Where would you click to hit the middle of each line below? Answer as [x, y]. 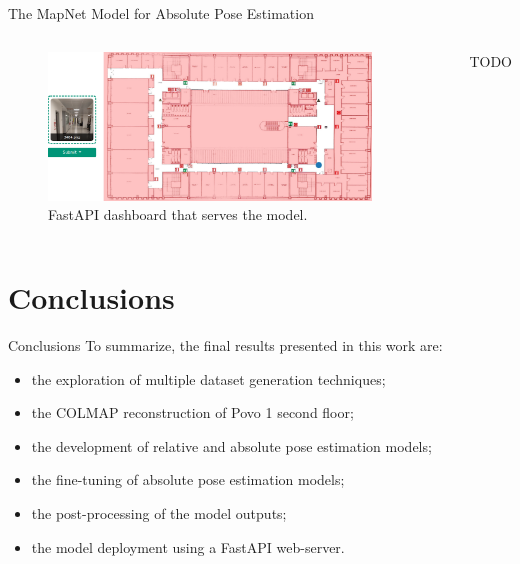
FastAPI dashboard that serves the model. [178, 214]
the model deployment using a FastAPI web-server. [188, 546]
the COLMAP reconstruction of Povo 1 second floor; [192, 412]
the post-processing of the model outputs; [159, 513]
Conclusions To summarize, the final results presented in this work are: [225, 345]
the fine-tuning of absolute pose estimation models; [188, 479]
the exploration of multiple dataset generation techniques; [208, 378]
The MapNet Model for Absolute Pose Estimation [161, 13]
